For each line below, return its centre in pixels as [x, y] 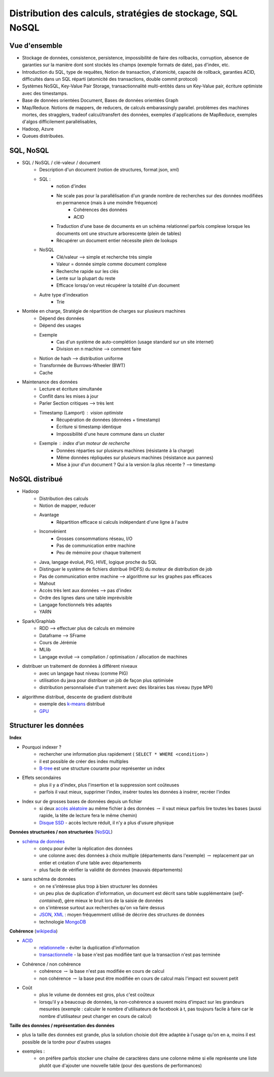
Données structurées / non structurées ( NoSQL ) [61, 832]
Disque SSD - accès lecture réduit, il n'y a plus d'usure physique [107, 822]
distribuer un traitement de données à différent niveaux [80, 666]
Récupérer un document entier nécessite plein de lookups [117, 240]
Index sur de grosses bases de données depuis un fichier [82, 801]
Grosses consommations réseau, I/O [95, 538]
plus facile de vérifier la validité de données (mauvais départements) [111, 870]
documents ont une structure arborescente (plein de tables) [119, 233]
